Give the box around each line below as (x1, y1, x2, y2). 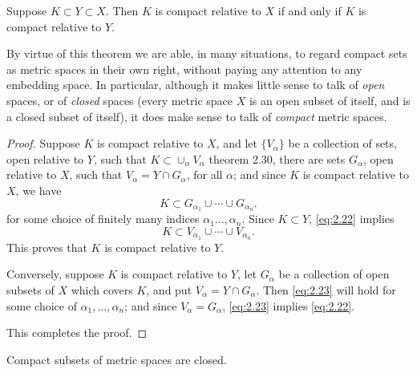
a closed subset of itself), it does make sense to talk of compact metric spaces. (6, 107, 387, 124)
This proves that (6, 238, 87, 255)
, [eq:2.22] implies (309, 210, 395, 227)
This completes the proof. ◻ (6, 324, 148, 341)
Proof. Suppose (6, 135, 80, 152)
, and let (216, 135, 257, 152)
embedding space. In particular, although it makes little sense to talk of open (6, 76, 385, 93)
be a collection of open (278, 266, 390, 282)
